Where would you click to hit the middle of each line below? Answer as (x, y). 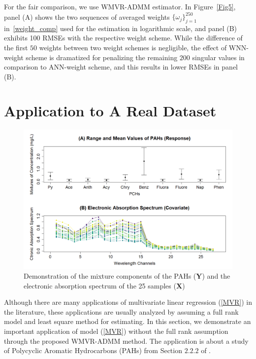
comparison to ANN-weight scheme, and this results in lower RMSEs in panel (121, 67)
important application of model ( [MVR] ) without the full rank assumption (116, 331)
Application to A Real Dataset (110, 110)
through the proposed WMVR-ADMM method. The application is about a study (126, 341)
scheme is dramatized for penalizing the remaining (102, 57)
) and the (216, 275)
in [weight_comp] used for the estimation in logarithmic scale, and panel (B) (121, 28)
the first (16, 48)
